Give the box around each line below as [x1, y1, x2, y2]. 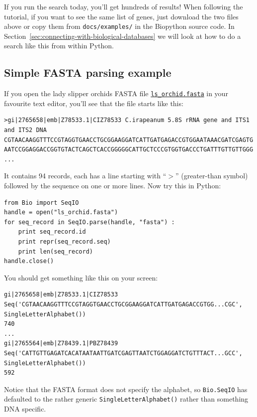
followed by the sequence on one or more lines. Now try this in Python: [4, 180, 221, 191]
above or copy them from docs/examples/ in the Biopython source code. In [4, 21, 235, 31]
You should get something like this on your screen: [4, 272, 158, 282]
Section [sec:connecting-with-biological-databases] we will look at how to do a [4, 30, 241, 41]
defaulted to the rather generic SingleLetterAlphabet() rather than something [4, 394, 249, 404]
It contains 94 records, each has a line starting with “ [4, 170, 167, 181]
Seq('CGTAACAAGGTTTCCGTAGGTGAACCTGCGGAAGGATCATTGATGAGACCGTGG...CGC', [4, 300, 243, 308]
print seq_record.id [18, 228, 86, 236]
